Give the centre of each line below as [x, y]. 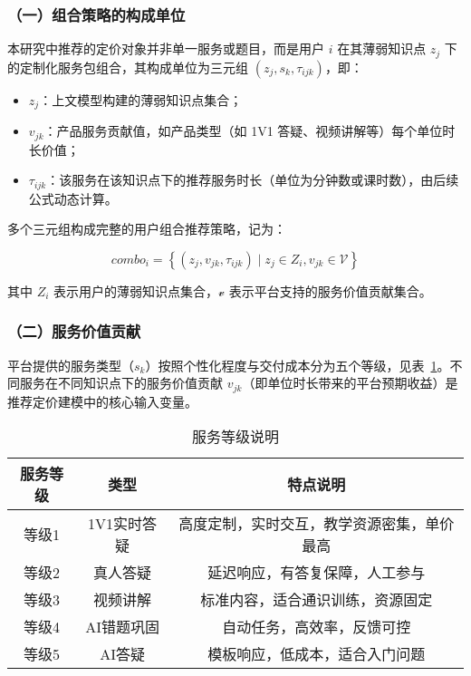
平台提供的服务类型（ [71, 365]
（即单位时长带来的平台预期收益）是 [350, 383]
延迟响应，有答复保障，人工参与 [317, 573]
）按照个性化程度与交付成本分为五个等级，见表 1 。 [298, 365]
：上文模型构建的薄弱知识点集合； [141, 99]
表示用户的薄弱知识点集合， [136, 290]
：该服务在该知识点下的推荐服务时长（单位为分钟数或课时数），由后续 [253, 180]
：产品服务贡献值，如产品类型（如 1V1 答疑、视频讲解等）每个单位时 [250, 131]
